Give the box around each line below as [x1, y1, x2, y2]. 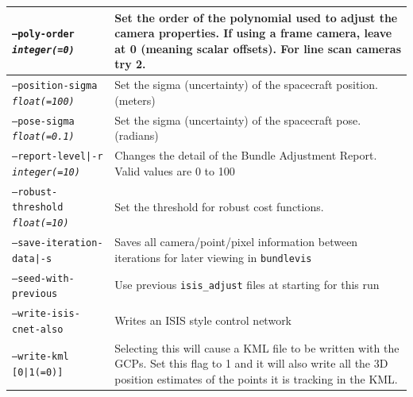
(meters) [114, 91, 156, 108]
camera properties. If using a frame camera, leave [114, 25, 392, 41]
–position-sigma [12, 80, 98, 92]
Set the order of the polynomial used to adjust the [114, 9, 398, 25]
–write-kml [12, 351, 69, 363]
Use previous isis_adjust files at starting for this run [114, 276, 380, 293]
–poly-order [12, 29, 75, 40]
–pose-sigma [12, 115, 75, 127]
